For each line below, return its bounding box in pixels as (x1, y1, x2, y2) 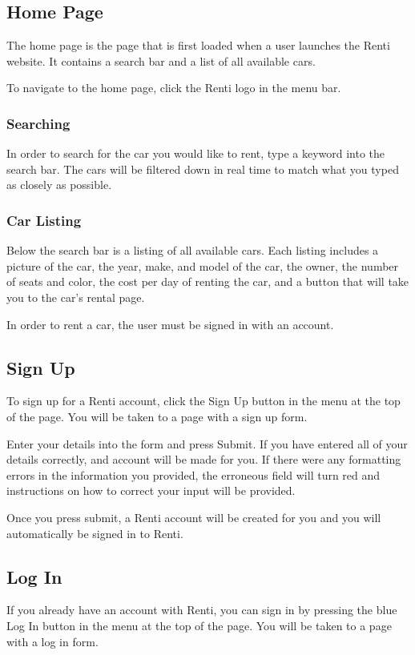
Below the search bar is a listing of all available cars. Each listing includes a (6, 242, 379, 259)
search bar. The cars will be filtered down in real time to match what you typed (6, 160, 399, 177)
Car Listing (6, 210, 82, 230)
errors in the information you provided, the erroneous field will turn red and (6, 466, 381, 483)
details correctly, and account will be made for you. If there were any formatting (6, 451, 401, 468)
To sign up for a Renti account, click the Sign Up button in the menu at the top (6, 392, 401, 409)
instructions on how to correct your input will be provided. (6, 482, 296, 499)
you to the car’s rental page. (6, 288, 145, 305)
